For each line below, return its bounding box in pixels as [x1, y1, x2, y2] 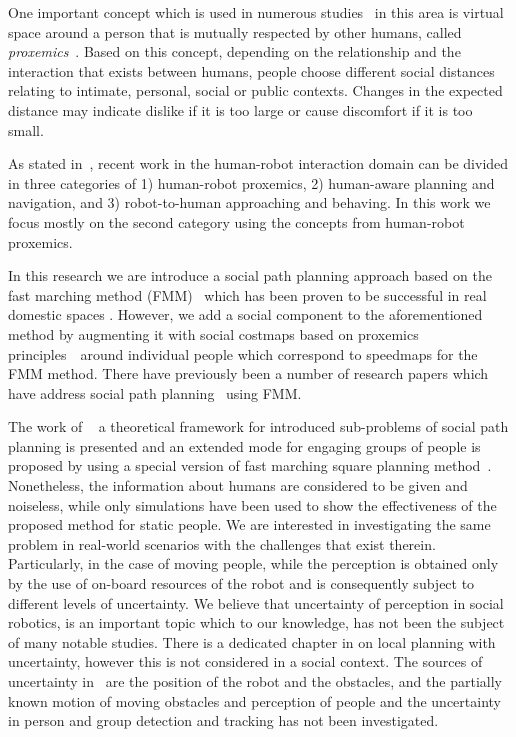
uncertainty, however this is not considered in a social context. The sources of [8, 651, 483, 672]
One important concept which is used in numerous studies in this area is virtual [8, 2, 504, 22]
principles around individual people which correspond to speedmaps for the [8, 343, 478, 364]
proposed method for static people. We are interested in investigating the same [8, 514, 491, 535]
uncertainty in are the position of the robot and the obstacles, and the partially [8, 671, 502, 691]
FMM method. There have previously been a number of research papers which [8, 363, 489, 384]
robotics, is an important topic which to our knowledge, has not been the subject [8, 612, 505, 633]
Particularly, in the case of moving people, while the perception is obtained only [8, 553, 499, 574]
